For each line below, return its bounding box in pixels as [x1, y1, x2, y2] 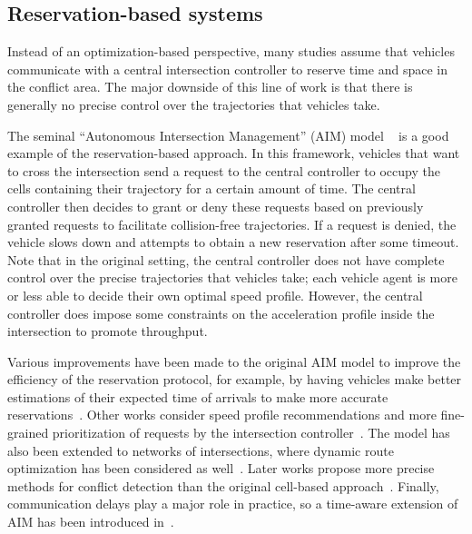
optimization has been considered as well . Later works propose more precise [7, 459, 435, 478]
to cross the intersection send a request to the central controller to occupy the [7, 161, 440, 180]
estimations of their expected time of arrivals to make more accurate [7, 387, 388, 406]
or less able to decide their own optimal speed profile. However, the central [7, 285, 423, 304]
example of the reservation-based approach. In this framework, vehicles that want [7, 143, 460, 163]
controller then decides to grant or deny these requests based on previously [7, 196, 424, 215]
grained [7, 423, 49, 442]
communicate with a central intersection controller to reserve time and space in [7, 59, 447, 78]
